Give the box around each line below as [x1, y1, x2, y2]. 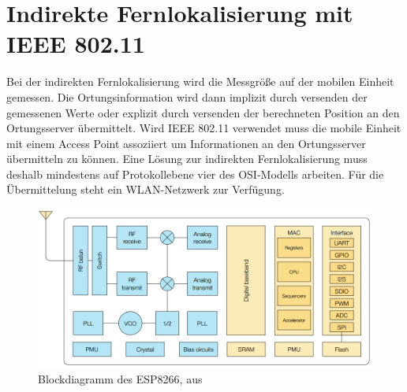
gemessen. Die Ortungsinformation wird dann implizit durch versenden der [6, 88, 368, 105]
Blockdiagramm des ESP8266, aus [38, 371, 203, 387]
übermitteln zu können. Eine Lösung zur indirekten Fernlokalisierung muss [6, 150, 368, 167]
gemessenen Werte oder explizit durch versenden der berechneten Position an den [6, 104, 400, 120]
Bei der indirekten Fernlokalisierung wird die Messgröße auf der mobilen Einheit [6, 73, 394, 90]
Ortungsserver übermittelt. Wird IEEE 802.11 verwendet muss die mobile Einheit [6, 120, 401, 136]
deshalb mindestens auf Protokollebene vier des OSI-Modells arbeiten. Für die [6, 165, 384, 182]
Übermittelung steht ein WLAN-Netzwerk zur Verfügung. [6, 181, 285, 198]
